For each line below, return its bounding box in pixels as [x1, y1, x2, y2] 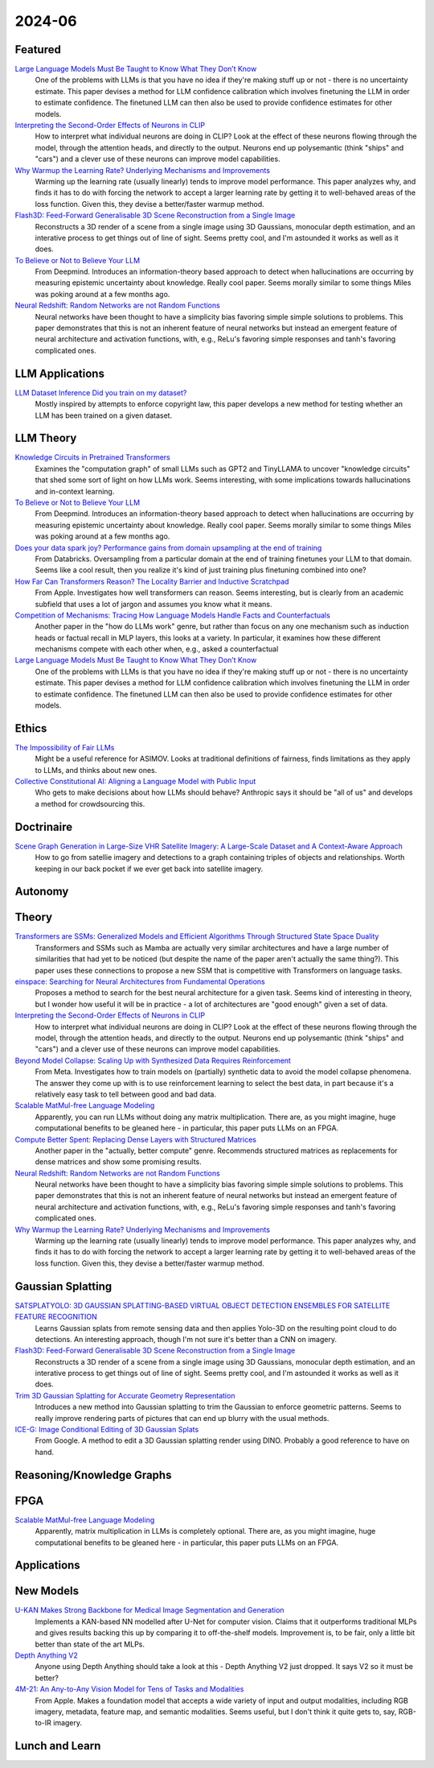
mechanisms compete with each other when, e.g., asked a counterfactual [35, 644, 279, 654]
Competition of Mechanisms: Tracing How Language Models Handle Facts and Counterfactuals [14, 610, 331, 620]
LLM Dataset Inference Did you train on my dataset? [14, 387, 187, 398]
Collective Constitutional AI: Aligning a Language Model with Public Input [14, 777, 256, 787]
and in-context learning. [35, 486, 115, 496]
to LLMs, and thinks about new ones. [35, 765, 158, 775]
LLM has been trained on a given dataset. [35, 411, 173, 420]
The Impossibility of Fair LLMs [14, 742, 115, 752]
